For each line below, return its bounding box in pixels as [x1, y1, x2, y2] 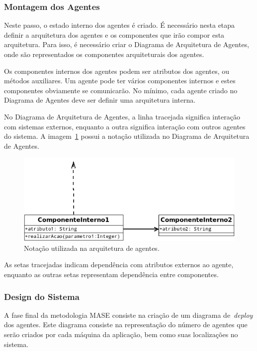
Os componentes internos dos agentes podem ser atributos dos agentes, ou [4, 65, 230, 76]
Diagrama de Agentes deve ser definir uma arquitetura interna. [4, 95, 196, 105]
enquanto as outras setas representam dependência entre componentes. [4, 269, 219, 280]
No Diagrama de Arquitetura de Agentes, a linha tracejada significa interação [4, 111, 240, 121]
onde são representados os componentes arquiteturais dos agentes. [4, 49, 204, 59]
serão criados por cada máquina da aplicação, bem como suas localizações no [4, 329, 238, 340]
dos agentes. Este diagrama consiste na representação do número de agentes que [4, 319, 248, 330]
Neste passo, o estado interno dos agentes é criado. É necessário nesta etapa [4, 20, 235, 30]
